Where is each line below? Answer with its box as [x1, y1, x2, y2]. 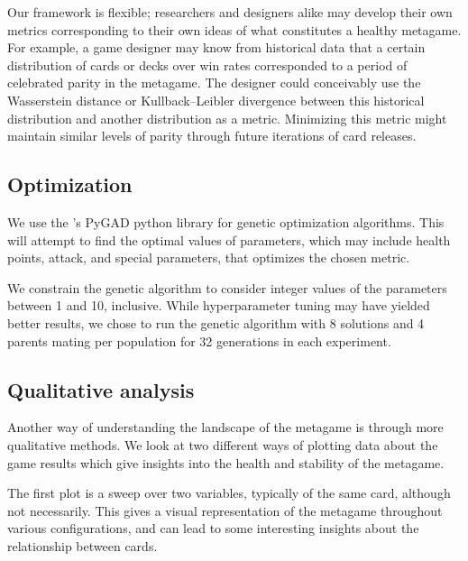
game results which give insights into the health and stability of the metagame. [7, 453, 445, 472]
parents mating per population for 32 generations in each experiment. [7, 331, 391, 350]
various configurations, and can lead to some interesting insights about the [7, 519, 419, 538]
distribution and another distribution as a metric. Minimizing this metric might [7, 108, 447, 127]
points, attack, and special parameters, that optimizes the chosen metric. [7, 248, 410, 267]
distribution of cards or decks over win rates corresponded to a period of [7, 55, 408, 74]
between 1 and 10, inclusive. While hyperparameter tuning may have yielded [7, 296, 430, 315]
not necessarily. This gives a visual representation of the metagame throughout [7, 501, 443, 520]
